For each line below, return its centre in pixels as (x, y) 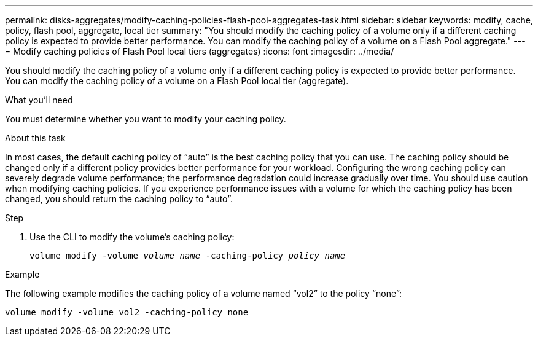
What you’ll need (39, 100)
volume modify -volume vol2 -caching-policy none (127, 312)
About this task (35, 138)
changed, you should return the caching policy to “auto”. (119, 199)
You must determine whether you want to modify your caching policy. (146, 119)
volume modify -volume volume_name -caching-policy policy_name (188, 256)
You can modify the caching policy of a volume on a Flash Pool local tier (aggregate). (177, 81)
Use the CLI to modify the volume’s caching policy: (132, 237)
